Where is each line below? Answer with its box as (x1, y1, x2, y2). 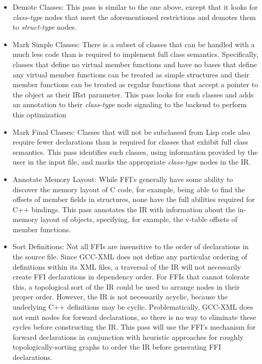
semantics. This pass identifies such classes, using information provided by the (12, 146, 258, 157)
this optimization (12, 109, 67, 119)
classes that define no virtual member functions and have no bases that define (12, 58, 257, 69)
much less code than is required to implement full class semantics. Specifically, (12, 49, 258, 59)
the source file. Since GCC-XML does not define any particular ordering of (12, 251, 248, 262)
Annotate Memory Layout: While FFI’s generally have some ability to (12, 173, 233, 184)
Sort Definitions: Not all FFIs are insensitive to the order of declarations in (12, 241, 249, 252)
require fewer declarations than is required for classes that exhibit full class (12, 136, 249, 147)
